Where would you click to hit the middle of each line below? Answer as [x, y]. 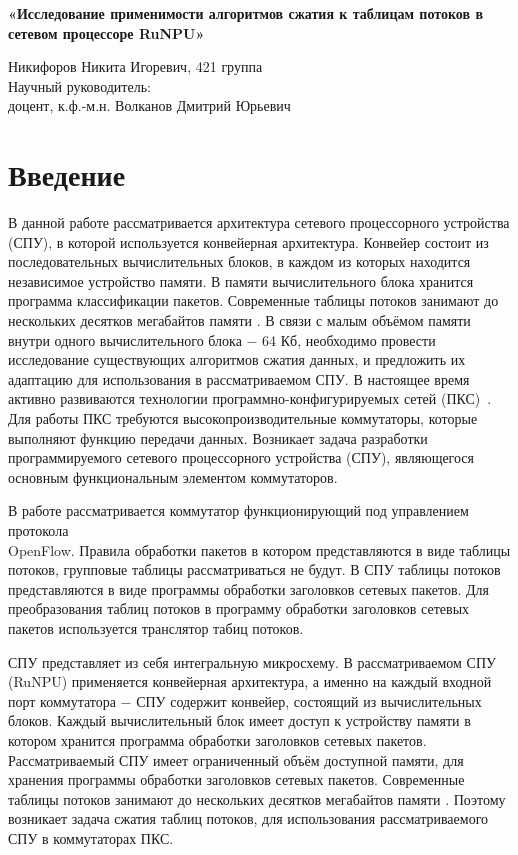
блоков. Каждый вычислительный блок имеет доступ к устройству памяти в [239, 720]
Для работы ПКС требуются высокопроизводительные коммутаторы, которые [243, 418]
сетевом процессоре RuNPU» [106, 32]
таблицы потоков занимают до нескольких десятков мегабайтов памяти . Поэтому [257, 798]
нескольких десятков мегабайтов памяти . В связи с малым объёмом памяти [239, 320]
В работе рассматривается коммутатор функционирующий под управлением [238, 510]
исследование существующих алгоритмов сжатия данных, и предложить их [237, 359]
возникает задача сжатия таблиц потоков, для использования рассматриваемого [248, 818]
